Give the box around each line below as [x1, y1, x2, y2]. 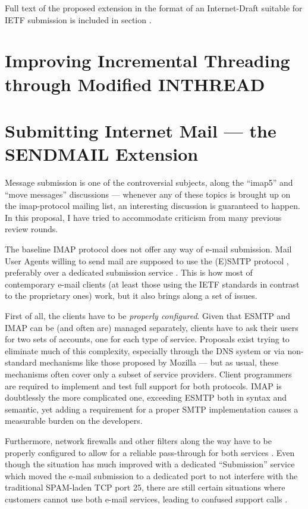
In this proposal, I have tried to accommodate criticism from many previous [5, 211, 282, 223]
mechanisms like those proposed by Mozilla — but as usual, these [39, 356, 278, 369]
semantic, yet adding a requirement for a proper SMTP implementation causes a [5, 402, 298, 415]
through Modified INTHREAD [5, 71, 265, 96]
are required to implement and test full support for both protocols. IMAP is [5, 379, 282, 392]
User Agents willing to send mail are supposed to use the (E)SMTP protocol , [5, 254, 289, 267]
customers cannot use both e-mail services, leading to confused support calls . [5, 492, 288, 505]
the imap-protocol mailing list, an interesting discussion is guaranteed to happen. [5, 199, 300, 212]
